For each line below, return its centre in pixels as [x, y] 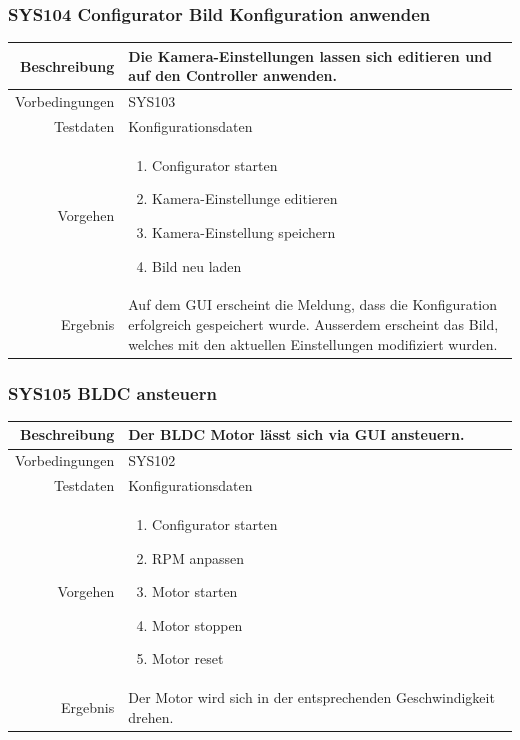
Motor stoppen [197, 624]
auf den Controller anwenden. [232, 75]
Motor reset [188, 658]
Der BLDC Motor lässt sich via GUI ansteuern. [296, 434]
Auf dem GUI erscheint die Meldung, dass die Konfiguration [312, 304]
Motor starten [195, 591]
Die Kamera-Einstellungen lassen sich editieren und [310, 55]
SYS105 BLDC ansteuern [112, 392]
